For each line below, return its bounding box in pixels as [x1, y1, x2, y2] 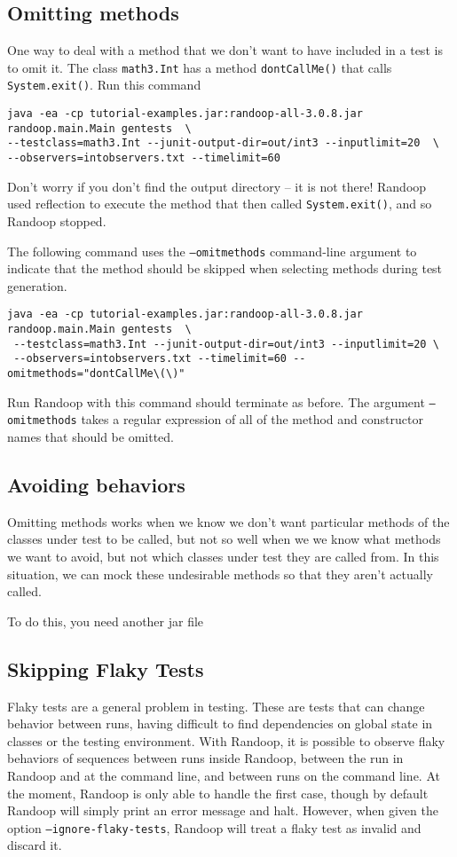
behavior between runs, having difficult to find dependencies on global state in [7, 714, 433, 733]
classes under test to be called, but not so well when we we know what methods [7, 530, 441, 548]
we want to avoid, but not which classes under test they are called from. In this [7, 547, 439, 565]
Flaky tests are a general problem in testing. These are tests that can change [7, 696, 425, 715]
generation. [7, 276, 67, 295]
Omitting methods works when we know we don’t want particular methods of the [7, 512, 450, 531]
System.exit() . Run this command [7, 75, 201, 94]
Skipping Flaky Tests [7, 655, 204, 682]
